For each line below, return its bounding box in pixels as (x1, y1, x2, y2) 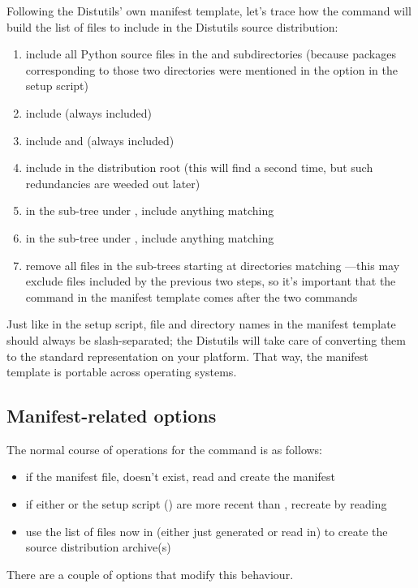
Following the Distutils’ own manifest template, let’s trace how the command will (6, 2, 412, 19)
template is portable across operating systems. (6, 363, 237, 380)
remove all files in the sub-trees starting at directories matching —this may (25, 256, 400, 273)
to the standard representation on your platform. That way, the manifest (6, 347, 368, 364)
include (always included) (25, 104, 153, 121)
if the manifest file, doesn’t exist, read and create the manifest (25, 468, 335, 485)
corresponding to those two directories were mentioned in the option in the (25, 61, 398, 78)
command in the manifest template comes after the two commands (25, 288, 358, 305)
